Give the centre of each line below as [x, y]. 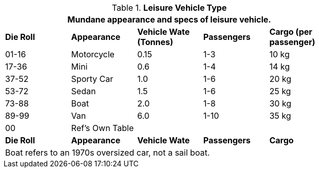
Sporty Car [92, 79]
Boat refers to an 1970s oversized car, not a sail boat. [108, 153]
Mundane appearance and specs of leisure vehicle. [169, 19]
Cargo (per [291, 32]
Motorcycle [93, 54]
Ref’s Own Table [102, 128]
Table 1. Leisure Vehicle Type [169, 8]
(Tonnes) [155, 42]
